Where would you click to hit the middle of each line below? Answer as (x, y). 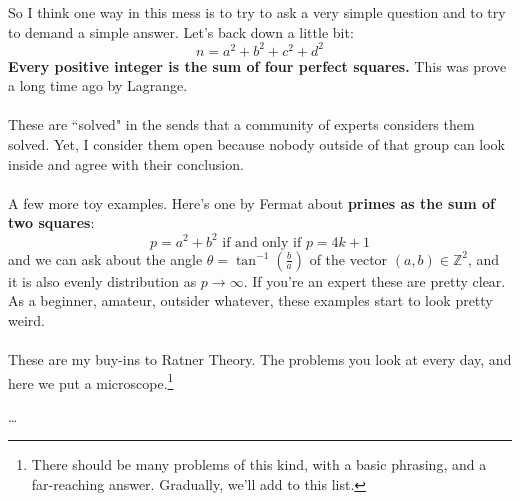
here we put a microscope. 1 (91, 381)
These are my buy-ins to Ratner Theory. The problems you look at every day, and (260, 358)
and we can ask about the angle (105, 258)
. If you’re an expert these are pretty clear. (374, 280)
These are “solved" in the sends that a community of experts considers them (241, 124)
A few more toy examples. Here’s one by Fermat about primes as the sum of (252, 202)
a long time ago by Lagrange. (98, 85)
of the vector (348, 258)
